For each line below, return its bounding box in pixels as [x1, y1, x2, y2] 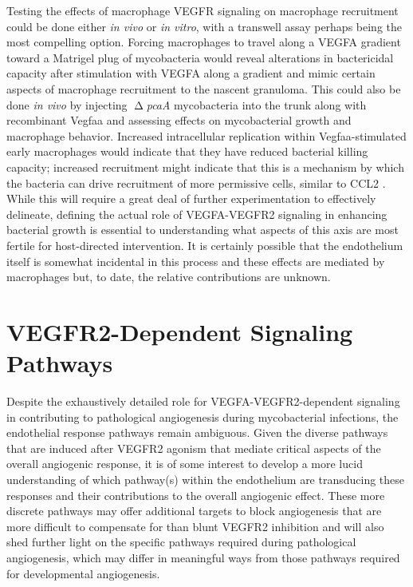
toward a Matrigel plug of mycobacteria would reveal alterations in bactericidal [6, 49, 394, 65]
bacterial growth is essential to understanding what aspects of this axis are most [6, 221, 399, 238]
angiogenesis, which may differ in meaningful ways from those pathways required [6, 549, 400, 565]
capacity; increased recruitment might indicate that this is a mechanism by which [6, 158, 404, 175]
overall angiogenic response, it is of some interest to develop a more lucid [6, 455, 363, 472]
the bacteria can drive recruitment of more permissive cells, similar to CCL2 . [6, 174, 386, 191]
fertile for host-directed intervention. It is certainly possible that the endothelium [6, 236, 403, 253]
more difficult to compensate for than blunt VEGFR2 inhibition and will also [6, 518, 384, 534]
